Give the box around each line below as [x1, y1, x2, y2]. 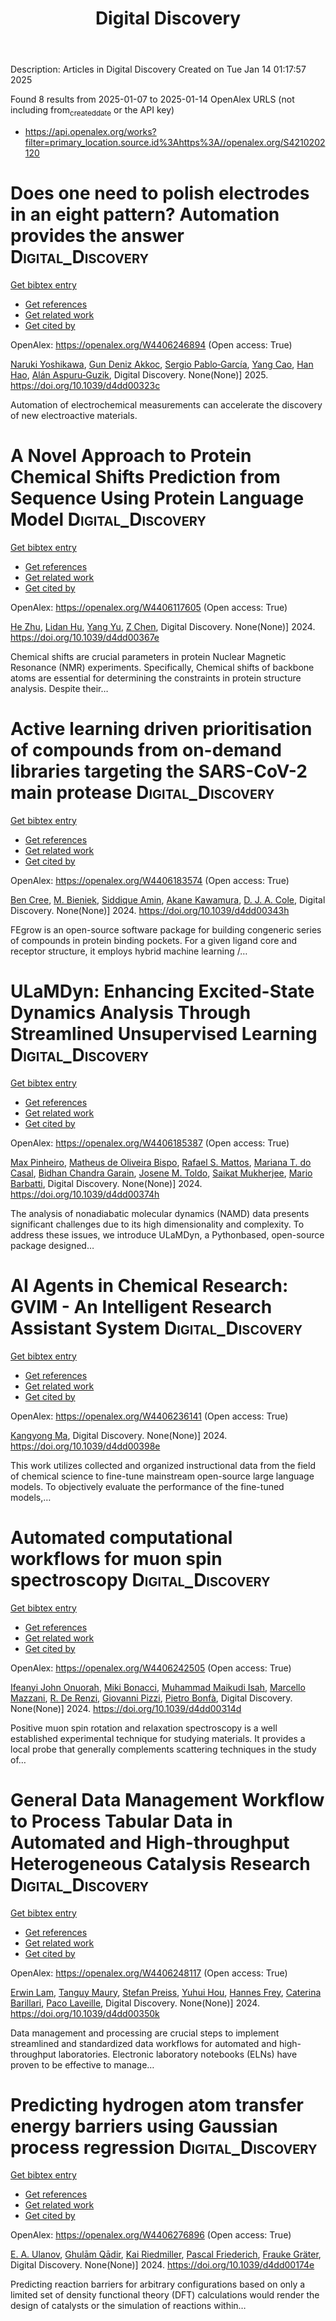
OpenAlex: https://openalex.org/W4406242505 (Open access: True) [10, 1662, 292, 1674]
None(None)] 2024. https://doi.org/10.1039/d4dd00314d [10, 1702, 242, 1714]
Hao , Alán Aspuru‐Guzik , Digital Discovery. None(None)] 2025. [10, 368, 269, 381]
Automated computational [10, 1526, 233, 1549]
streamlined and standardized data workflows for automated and [10, 2037, 278, 2049]
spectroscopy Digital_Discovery [10, 1568, 271, 1591]
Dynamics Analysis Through [10, 1001, 252, 1024]
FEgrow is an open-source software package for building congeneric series [10, 923, 322, 936]
